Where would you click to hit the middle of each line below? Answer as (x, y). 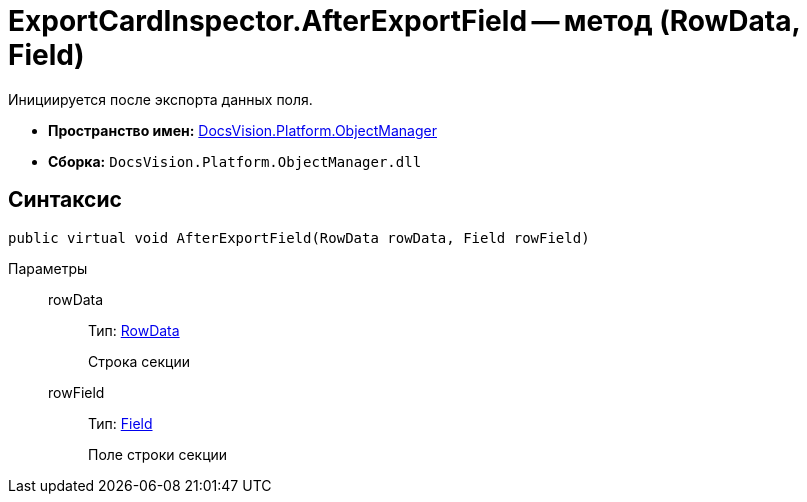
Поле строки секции (158, 454)
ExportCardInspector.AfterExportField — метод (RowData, (404, 21)
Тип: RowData (134, 330)
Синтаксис (65, 200)
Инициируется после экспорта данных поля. (160, 99)
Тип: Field (120, 423)
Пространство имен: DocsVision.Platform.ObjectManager (242, 130)
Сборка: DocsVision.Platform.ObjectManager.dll (235, 161)
